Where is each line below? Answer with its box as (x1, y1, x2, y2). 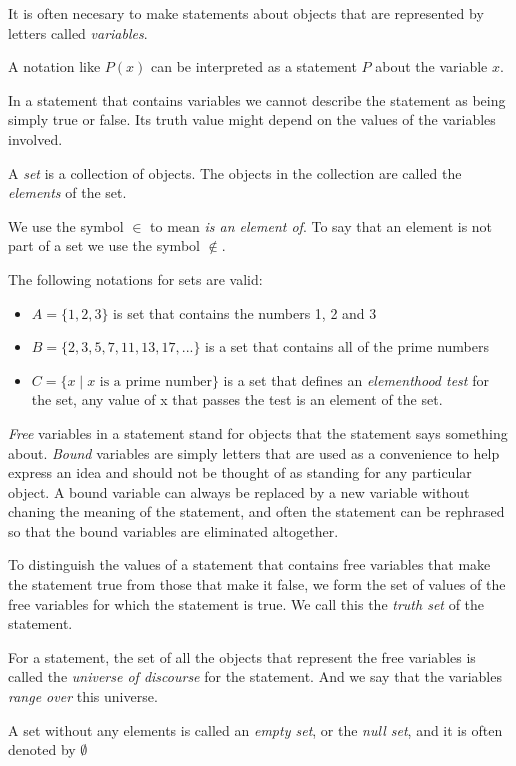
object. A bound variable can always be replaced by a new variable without (8, 481, 470, 502)
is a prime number (99, 374, 212, 389)
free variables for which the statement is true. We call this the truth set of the (8, 593, 485, 614)
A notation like (8, 56, 101, 77)
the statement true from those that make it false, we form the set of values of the (8, 574, 506, 595)
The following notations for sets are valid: (8, 268, 263, 289)
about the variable (375, 56, 488, 77)
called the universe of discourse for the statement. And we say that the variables (8, 666, 502, 687)
